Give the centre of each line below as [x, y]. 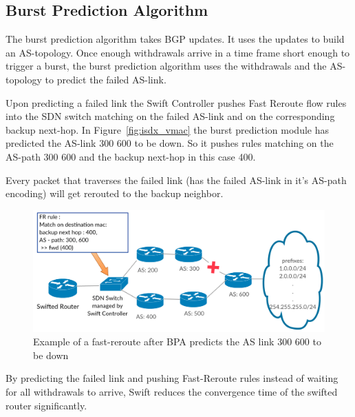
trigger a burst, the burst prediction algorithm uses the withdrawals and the [166, 66]
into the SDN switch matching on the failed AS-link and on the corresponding [170, 116]
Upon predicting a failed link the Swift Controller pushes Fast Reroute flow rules [176, 102]
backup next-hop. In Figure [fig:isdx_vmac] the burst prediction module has [168, 129]
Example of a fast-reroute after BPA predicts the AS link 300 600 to [177, 342]
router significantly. [46, 405]
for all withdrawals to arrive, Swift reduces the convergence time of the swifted [172, 391]
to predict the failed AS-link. [106, 79]
